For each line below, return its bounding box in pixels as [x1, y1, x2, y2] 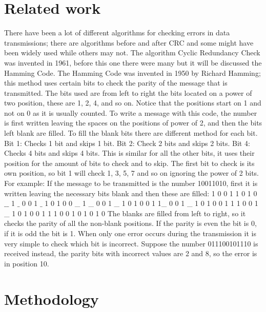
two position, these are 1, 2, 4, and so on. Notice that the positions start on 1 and [4, 97, 261, 108]
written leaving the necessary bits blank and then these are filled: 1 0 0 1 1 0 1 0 [4, 188, 257, 198]
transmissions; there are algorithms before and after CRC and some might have [4, 37, 254, 48]
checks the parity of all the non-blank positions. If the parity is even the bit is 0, [4, 218, 257, 228]
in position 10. [4, 258, 49, 268]
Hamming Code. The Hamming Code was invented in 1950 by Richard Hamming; [4, 67, 261, 78]
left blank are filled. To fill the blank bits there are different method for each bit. [4, 128, 258, 138]
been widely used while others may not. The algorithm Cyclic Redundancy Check [4, 47, 260, 58]
